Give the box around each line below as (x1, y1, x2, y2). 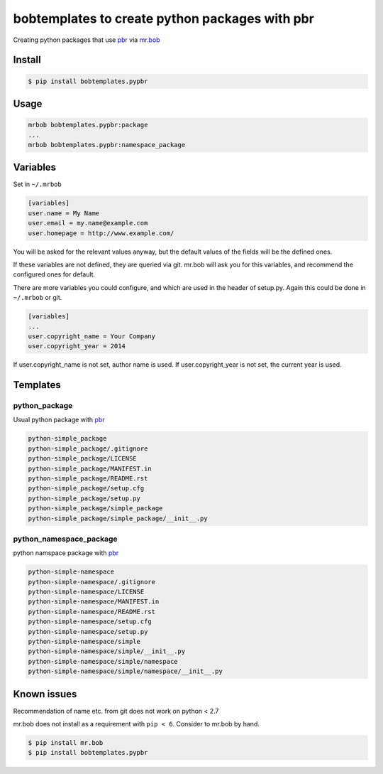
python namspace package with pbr (13, 549, 119, 557)
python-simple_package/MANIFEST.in (28, 464, 152, 473)
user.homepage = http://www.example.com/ (28, 229, 174, 237)
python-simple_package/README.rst (28, 474, 148, 483)
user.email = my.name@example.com (28, 219, 148, 227)
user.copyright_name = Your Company (28, 332, 156, 340)
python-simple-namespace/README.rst (28, 608, 156, 616)
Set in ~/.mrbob (13, 180, 62, 188)
